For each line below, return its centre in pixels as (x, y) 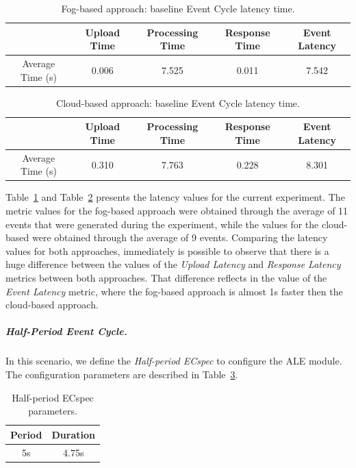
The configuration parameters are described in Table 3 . (122, 374)
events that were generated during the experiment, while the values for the (162, 224)
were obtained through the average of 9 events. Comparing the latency (180, 237)
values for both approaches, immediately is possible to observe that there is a (167, 250)
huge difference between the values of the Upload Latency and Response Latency (173, 264)
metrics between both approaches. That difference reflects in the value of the (166, 278)
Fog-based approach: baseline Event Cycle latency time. (178, 8)
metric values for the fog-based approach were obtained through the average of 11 (177, 211)
